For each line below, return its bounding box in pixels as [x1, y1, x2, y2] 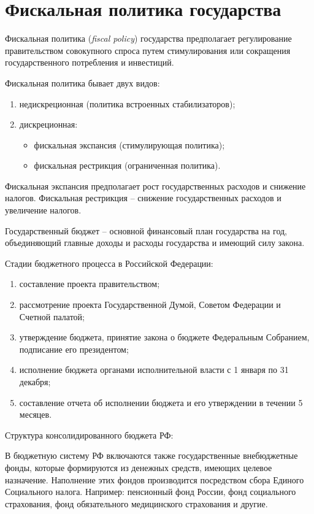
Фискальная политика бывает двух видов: [5, 76, 160, 89]
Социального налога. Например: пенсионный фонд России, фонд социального [5, 485, 296, 498]
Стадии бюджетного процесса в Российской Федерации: [5, 256, 213, 269]
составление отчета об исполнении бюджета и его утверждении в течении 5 [19, 396, 303, 409]
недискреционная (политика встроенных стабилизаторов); [19, 97, 235, 110]
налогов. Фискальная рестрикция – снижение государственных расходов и [5, 191, 281, 204]
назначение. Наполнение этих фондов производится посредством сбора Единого [5, 473, 304, 486]
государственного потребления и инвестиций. [5, 56, 174, 69]
